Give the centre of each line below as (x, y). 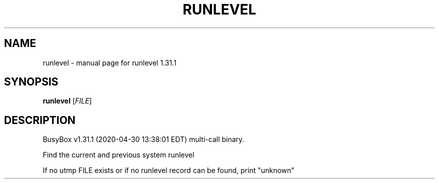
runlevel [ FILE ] (67, 101)
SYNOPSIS (31, 82)
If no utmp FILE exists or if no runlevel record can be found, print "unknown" (169, 170)
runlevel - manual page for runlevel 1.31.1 (109, 62)
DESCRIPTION (40, 120)
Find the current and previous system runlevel (119, 155)
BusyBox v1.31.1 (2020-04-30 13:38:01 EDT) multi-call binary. (144, 139)
